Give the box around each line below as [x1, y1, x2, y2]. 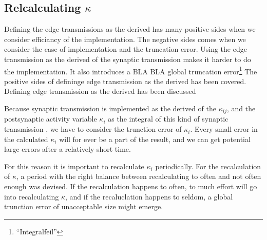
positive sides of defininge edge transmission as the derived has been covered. [4, 75, 246, 86]
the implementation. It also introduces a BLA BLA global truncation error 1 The [4, 64, 257, 76]
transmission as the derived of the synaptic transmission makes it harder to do [4, 53, 251, 64]
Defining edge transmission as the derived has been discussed [4, 86, 196, 96]
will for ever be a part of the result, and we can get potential [59, 133, 251, 144]
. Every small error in [190, 124, 258, 134]
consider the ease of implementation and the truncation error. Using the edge [4, 44, 247, 54]
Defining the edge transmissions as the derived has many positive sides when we [4, 24, 256, 34]
